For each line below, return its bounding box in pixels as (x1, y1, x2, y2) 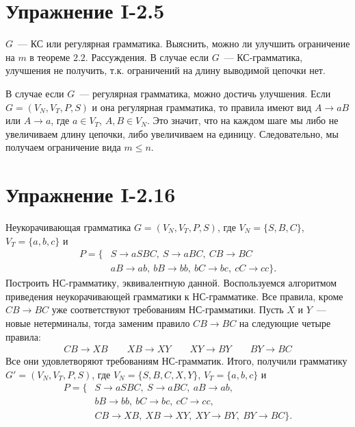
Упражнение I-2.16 (5, 180, 176, 208)
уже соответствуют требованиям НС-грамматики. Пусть (51, 302, 284, 317)
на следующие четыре (239, 316, 331, 330)
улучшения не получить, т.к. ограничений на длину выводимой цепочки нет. (5, 63, 326, 77)
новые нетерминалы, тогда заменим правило (5, 316, 190, 330)
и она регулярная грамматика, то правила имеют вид (92, 99, 312, 114)
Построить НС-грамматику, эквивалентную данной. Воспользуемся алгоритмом (5, 276, 337, 290)
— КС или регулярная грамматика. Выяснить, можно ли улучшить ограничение (18, 36, 350, 51)
